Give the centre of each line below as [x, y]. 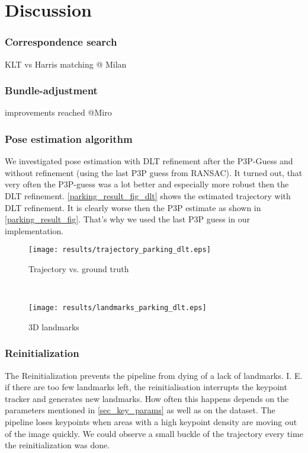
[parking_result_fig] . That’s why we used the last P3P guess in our [127, 219]
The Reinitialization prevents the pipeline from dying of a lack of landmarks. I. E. [154, 375]
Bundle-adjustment [51, 90]
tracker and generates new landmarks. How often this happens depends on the [147, 398]
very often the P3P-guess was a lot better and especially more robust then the [147, 184]
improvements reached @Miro [58, 112]
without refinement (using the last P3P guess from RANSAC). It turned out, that [154, 172]
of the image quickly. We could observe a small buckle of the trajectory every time [154, 433]
